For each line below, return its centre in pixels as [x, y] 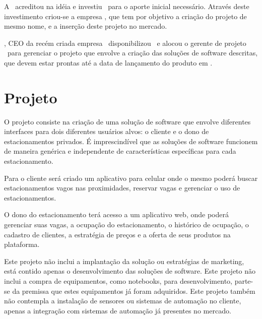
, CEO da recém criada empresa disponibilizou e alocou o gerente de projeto [125, 43]
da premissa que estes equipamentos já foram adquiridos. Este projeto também [134, 291]
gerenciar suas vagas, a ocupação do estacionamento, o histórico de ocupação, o [126, 225]
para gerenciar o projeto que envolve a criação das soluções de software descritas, [133, 53]
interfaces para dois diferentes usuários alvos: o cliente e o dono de [107, 131]
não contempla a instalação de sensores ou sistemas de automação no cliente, [123, 301]
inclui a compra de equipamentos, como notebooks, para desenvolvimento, [118, 281]
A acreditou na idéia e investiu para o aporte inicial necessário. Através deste [127, 6]
